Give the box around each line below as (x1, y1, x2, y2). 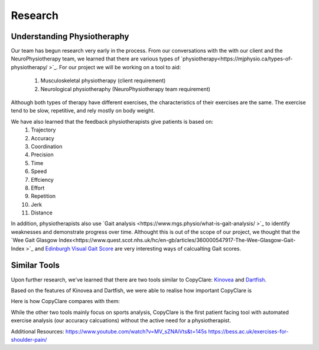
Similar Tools (11, 261, 60, 271)
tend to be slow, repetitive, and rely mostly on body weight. (11, 107, 155, 114)
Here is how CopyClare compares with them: (11, 298, 121, 305)
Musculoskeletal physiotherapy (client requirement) (40, 77, 166, 84)
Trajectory (31, 126, 56, 133)
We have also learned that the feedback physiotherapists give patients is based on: (11, 118, 214, 125)
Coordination (31, 143, 63, 150)
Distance (31, 209, 53, 216)
